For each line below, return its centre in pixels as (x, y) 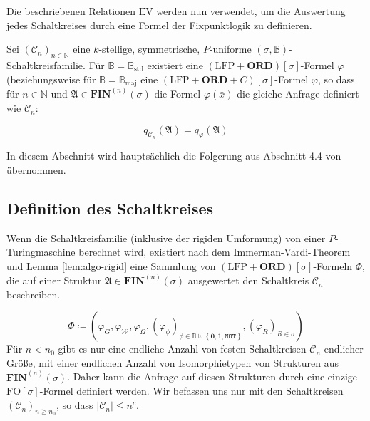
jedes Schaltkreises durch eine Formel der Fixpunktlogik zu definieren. (159, 25)
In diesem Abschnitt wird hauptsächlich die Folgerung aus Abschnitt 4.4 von (174, 156)
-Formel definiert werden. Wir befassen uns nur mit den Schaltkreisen (191, 391)
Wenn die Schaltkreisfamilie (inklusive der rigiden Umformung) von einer (166, 238)
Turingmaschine (41, 252)
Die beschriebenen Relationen (71, 11)
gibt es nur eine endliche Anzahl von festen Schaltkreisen (182, 349)
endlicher (344, 349)
